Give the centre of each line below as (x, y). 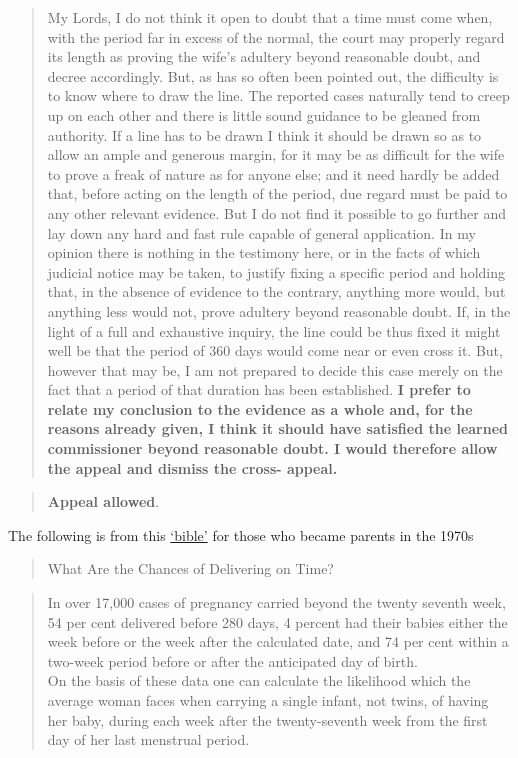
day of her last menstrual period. (148, 739)
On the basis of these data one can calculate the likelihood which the (259, 680)
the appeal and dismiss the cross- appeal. (192, 467)
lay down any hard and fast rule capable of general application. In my (261, 232)
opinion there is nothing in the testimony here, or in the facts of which (264, 252)
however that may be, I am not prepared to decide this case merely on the (275, 369)
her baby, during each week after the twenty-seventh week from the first (267, 719)
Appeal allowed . (103, 501)
